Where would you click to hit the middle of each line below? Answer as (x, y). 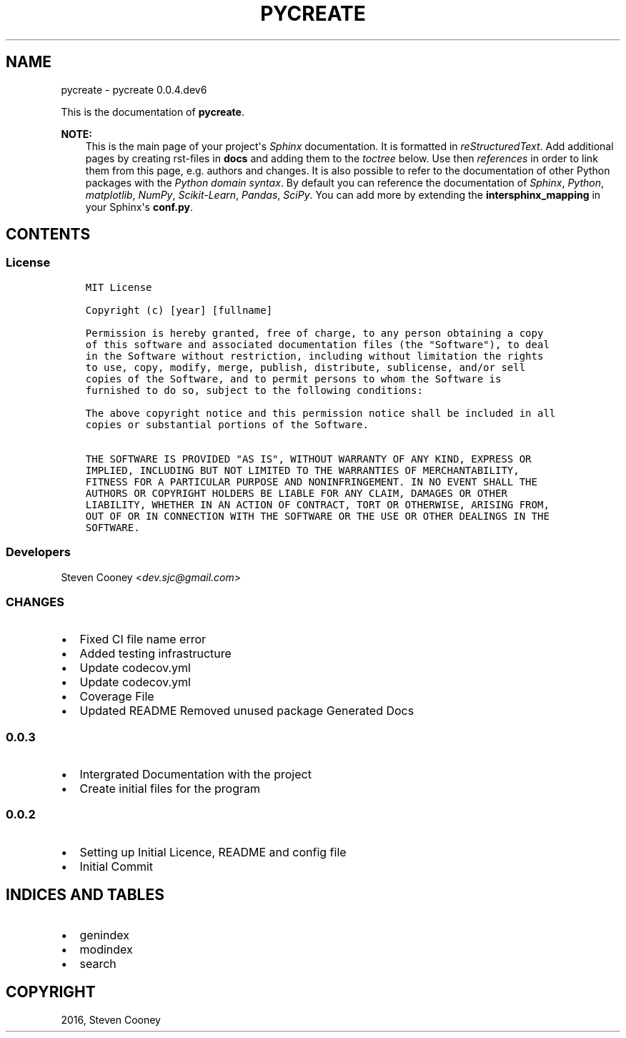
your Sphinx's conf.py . (139, 207)
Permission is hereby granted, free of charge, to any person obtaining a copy (314, 333)
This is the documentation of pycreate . (153, 112)
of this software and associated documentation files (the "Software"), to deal (317, 344)
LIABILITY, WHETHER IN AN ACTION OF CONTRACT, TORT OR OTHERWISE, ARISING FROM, (317, 504)
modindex (106, 949)
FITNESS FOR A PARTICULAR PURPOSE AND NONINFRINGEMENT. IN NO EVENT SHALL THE (311, 481)
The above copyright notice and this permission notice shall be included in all (321, 413)
